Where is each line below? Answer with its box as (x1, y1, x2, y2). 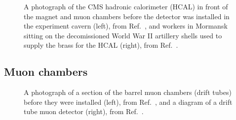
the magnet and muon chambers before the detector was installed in (24, 11, 230, 21)
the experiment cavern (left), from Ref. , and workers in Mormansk (24, 21, 228, 31)
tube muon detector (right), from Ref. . (24, 106, 144, 117)
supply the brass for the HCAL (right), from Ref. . (24, 40, 178, 50)
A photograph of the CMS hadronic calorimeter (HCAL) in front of (24, 1, 228, 11)
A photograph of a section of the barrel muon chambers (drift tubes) (24, 87, 232, 97)
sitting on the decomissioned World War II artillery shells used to (24, 30, 222, 40)
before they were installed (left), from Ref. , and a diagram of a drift (24, 96, 233, 107)
